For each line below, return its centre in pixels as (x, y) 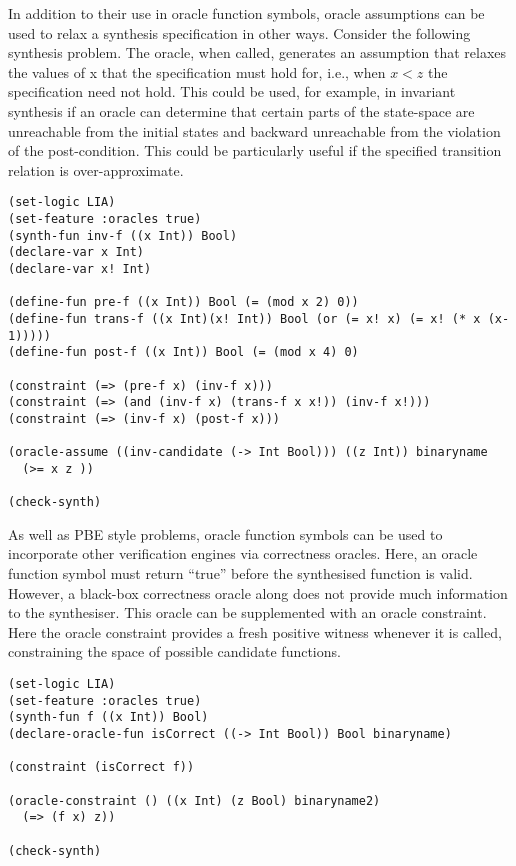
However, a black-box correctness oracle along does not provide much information (258, 592)
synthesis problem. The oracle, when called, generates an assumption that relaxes (257, 52)
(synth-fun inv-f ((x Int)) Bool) (123, 235)
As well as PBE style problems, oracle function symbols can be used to (225, 533)
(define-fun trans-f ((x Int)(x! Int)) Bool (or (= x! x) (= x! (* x (244, 318)
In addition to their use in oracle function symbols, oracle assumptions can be (246, 13)
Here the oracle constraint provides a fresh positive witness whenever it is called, (255, 631)
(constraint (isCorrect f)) (101, 767)
